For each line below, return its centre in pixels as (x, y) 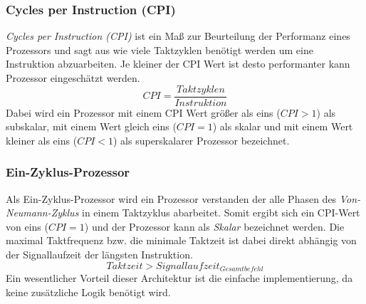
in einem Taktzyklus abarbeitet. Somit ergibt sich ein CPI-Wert (221, 213)
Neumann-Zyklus (42, 213)
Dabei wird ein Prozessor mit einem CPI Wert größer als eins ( (143, 112)
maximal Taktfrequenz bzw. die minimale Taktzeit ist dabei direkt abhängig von (181, 240)
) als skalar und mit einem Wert (283, 126)
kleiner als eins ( (42, 140)
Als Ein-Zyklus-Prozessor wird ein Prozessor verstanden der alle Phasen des (171, 198)
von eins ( (27, 226)
